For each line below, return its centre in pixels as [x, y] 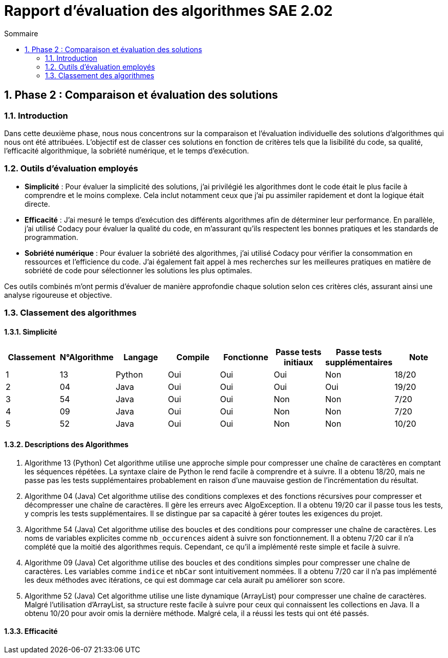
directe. [37, 204]
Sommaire [21, 33]
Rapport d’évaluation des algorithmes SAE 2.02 [168, 11]
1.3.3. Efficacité [31, 631]
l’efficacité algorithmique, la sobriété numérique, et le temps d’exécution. [127, 150]
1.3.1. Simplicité [31, 332]
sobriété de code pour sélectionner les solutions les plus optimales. [138, 270]
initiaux [298, 363]
